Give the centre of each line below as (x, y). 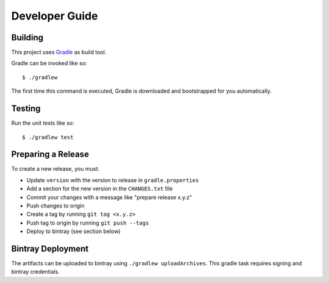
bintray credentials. (36, 272)
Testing (26, 109)
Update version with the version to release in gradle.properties (113, 180)
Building (27, 38)
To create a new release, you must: (55, 169)
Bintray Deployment (50, 249)
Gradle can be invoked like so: (49, 63)
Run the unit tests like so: (43, 123)
